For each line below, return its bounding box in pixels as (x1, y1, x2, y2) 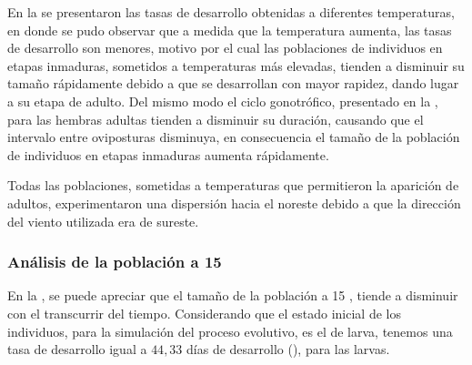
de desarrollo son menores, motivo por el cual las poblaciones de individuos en (7, 38, 443, 57)
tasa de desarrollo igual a (7, 340, 147, 359)
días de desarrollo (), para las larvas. (186, 340, 390, 359)
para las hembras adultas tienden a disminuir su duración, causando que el (7, 109, 424, 128)
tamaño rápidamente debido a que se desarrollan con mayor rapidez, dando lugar (7, 74, 459, 93)
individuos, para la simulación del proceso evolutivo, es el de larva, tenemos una (7, 321, 453, 340)
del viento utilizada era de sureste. (7, 211, 199, 230)
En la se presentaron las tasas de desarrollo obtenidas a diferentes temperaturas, (7, 3, 455, 21)
